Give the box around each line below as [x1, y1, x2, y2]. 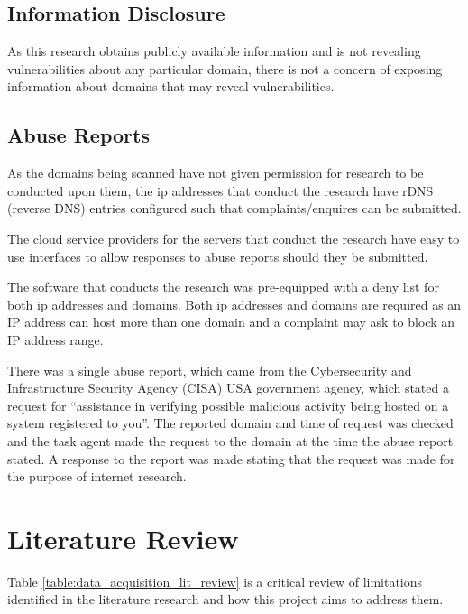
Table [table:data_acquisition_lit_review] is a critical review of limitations [7, 572, 423, 591]
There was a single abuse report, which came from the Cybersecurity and [7, 360, 412, 379]
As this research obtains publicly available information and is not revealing [7, 42, 421, 60]
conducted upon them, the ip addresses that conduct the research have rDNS [7, 181, 434, 200]
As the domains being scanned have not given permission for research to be [7, 163, 424, 182]
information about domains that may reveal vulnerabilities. [7, 77, 335, 96]
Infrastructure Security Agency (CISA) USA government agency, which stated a [7, 378, 449, 397]
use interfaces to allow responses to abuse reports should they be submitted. [7, 247, 428, 265]
